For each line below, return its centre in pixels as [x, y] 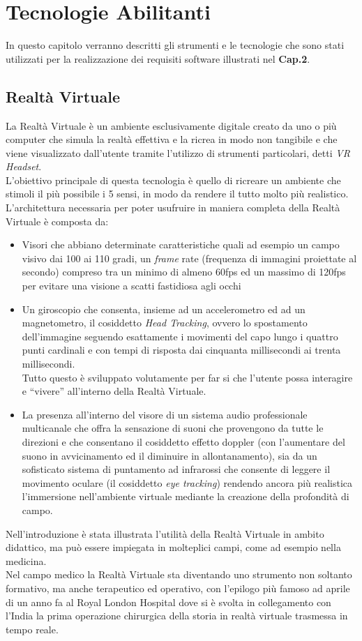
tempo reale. [32, 629]
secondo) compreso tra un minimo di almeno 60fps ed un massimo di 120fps [184, 272]
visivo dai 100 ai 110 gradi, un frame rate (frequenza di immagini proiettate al [189, 258]
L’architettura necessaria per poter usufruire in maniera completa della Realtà [173, 208]
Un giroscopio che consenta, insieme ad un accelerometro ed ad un [164, 309]
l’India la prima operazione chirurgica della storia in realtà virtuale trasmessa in [177, 616]
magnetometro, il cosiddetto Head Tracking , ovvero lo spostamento [165, 323]
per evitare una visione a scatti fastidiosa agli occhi [131, 286]
